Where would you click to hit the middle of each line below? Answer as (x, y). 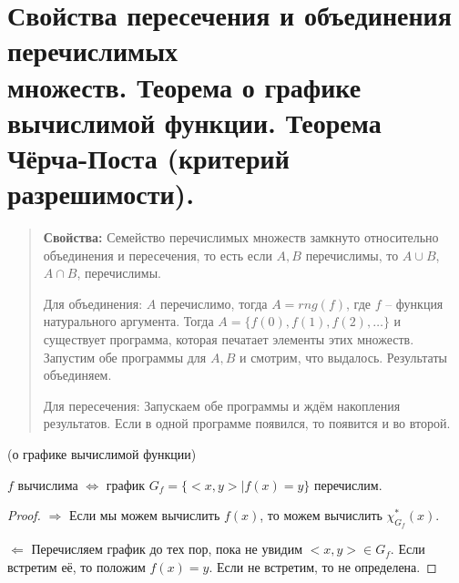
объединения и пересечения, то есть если (158, 255)
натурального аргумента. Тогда (128, 321)
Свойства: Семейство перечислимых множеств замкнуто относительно (241, 237)
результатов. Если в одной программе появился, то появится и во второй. (247, 423)
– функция (414, 303)
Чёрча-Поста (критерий (148, 157)
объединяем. (77, 375)
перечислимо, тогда (214, 303)
